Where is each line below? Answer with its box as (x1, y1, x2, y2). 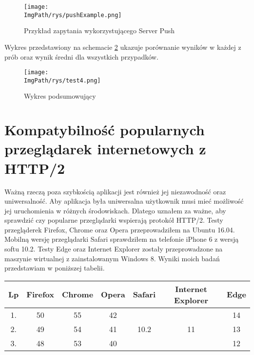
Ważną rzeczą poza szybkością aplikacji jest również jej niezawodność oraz (4, 186, 226, 196)
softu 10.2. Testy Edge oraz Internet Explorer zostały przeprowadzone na (4, 244, 223, 254)
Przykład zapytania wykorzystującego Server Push (24, 25, 175, 36)
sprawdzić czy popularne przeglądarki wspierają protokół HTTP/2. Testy (4, 215, 223, 225)
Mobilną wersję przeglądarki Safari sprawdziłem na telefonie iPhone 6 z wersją (4, 234, 239, 244)
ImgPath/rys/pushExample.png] (24, 11, 122, 19)
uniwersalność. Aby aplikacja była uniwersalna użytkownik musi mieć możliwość (4, 196, 244, 206)
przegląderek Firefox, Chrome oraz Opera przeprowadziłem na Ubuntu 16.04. (4, 224, 235, 234)
